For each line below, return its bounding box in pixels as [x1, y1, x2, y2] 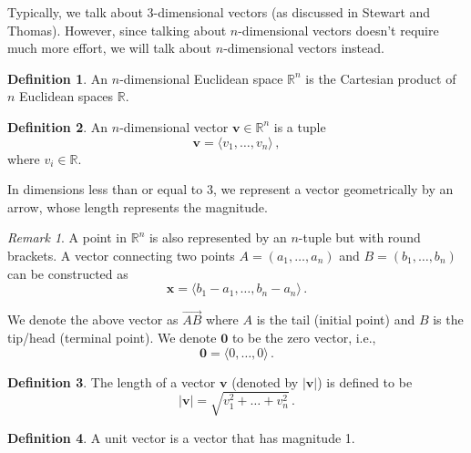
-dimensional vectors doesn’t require [238, 20, 439, 39]
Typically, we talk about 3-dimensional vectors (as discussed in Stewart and [7, 3, 431, 21]
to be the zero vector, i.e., [231, 327, 376, 346]
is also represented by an [148, 228, 287, 247]
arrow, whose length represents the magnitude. [7, 197, 268, 216]
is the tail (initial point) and [256, 310, 415, 329]
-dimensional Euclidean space [119, 68, 283, 88]
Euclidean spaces [19, 87, 114, 106]
